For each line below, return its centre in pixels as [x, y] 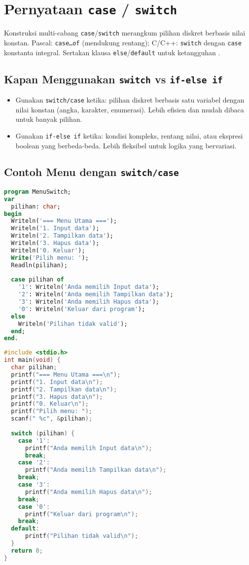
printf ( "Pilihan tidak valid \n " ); [82, 536]
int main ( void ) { [32, 360]
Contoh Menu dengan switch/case [91, 172]
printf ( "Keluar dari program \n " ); [82, 514]
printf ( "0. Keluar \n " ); [50, 404]
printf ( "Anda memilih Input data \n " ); [89, 448]
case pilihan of [37, 280]
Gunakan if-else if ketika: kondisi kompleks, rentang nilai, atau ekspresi [129, 135]
